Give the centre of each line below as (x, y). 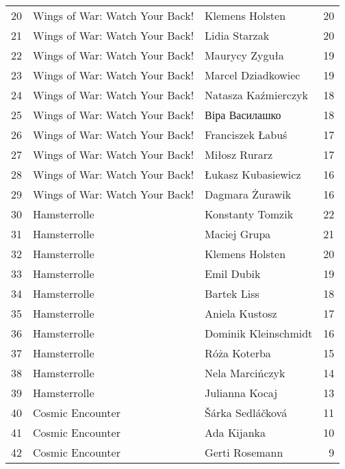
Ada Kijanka (235, 432)
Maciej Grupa (238, 234)
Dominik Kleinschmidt (259, 333)
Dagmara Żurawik (248, 194)
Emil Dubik (233, 274)
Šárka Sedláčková (246, 413)
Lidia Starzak (237, 35)
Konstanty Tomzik (249, 214)
